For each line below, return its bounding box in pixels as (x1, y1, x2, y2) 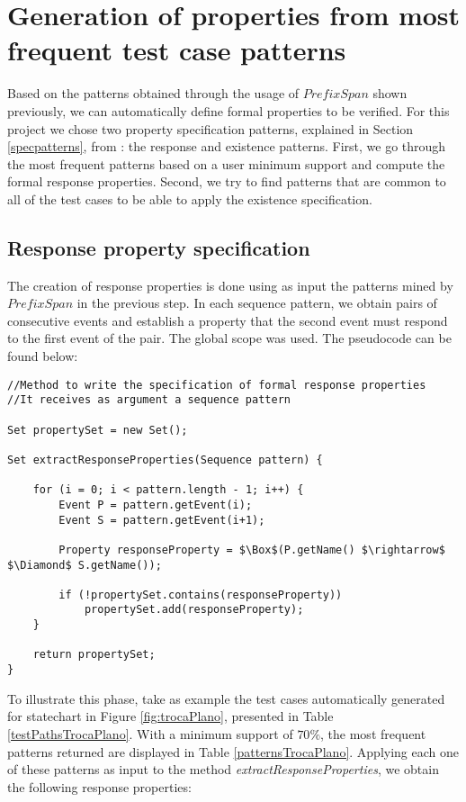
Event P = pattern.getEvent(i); (58, 498, 253, 511)
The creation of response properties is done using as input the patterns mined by (7, 275, 453, 294)
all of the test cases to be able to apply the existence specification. (7, 189, 372, 208)
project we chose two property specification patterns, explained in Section (7, 119, 414, 138)
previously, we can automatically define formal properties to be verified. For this (7, 101, 450, 120)
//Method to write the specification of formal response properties (7, 378, 426, 392)
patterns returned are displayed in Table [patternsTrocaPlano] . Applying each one (7, 742, 460, 761)
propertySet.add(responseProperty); (84, 603, 304, 617)
